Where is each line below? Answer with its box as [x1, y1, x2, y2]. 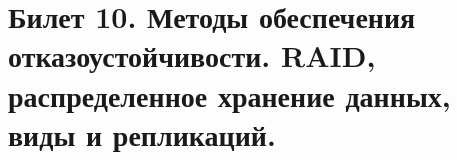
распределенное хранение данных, [8, 74, 451, 115]
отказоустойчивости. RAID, [8, 35, 376, 76]
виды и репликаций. [8, 113, 276, 154]
